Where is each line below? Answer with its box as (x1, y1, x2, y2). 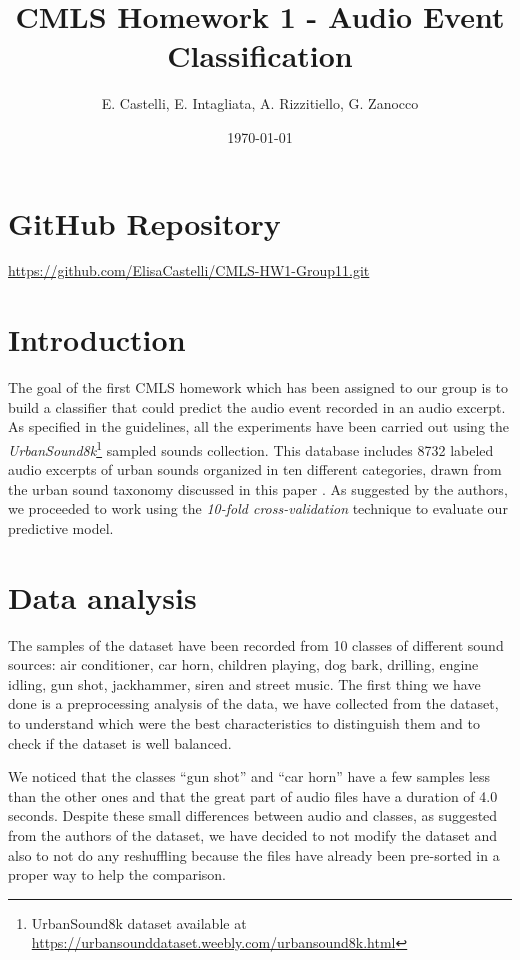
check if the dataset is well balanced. (8, 732, 232, 753)
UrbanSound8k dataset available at (31, 912, 247, 933)
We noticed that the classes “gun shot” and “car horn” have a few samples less (8, 766, 491, 787)
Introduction (8, 319, 186, 360)
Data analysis (8, 576, 197, 617)
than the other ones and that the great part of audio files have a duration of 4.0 (8, 785, 498, 806)
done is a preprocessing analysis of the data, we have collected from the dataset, (8, 693, 499, 714)
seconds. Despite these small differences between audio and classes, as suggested (8, 805, 498, 826)
